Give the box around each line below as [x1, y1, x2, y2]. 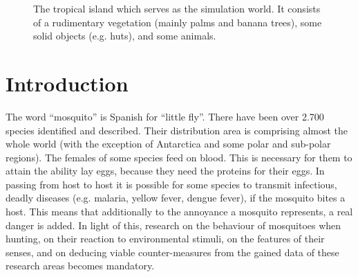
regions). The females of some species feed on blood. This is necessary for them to [6, 150, 352, 164]
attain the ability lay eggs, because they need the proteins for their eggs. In [6, 163, 325, 178]
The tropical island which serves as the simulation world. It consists [33, 1, 321, 15]
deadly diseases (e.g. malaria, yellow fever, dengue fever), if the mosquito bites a [6, 190, 346, 205]
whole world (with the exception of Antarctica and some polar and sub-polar [6, 136, 331, 151]
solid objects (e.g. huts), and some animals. [33, 28, 216, 43]
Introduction [6, 69, 129, 97]
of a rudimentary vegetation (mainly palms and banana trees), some [33, 15, 322, 29]
